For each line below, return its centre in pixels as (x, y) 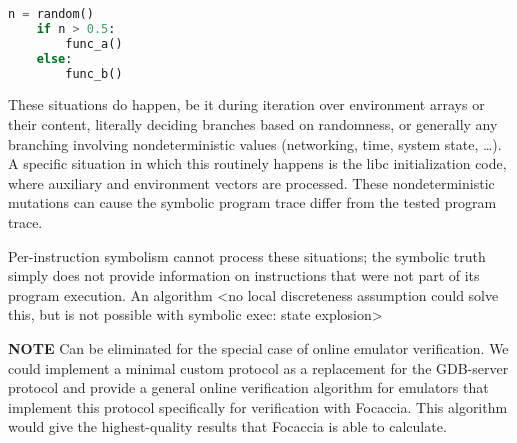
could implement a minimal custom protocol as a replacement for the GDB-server (258, 367)
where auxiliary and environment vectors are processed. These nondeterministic (251, 182)
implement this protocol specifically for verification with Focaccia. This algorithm (258, 406)
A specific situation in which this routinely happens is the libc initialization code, (257, 163)
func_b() (94, 73)
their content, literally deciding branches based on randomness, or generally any (253, 123)
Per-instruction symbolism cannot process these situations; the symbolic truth (247, 255)
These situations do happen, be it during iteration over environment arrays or (246, 104)
